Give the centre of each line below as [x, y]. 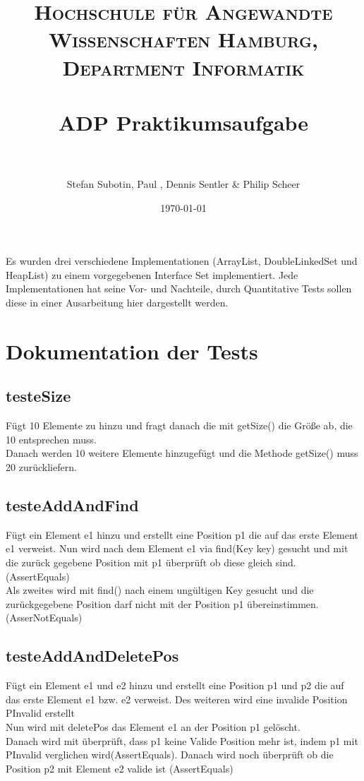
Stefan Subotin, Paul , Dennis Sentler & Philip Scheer [183, 184]
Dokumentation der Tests [132, 351]
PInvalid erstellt [40, 713]
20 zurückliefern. [41, 466]
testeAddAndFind [72, 505]
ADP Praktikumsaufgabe [183, 122]
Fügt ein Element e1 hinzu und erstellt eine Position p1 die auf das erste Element [182, 534]
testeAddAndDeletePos [92, 656]
